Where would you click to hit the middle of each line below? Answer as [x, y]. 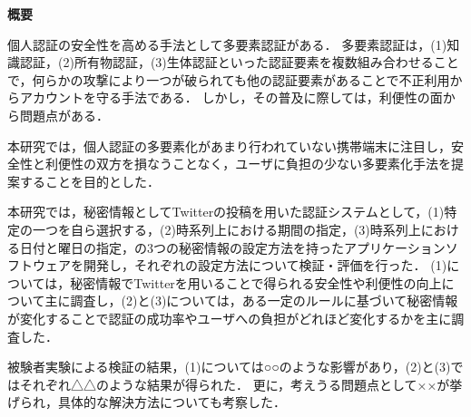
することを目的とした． [89, 181]
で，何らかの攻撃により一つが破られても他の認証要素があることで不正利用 [229, 79]
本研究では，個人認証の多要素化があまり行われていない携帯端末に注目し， [229, 145]
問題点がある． [64, 115]
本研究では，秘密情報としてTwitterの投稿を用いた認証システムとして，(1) [226, 212]
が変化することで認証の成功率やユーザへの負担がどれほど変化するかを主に [230, 318]
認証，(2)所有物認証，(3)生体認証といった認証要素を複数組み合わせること [239, 62]
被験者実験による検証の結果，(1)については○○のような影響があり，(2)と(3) [229, 367]
